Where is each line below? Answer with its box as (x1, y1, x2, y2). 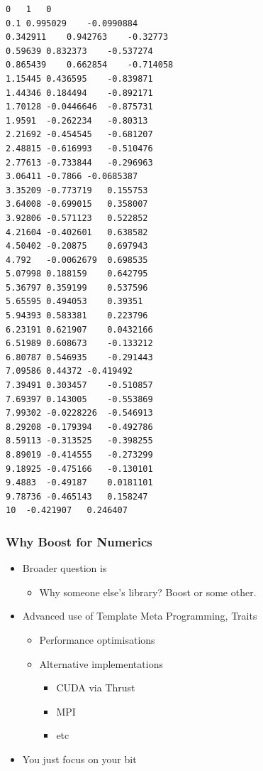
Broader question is (22, 561, 107, 576)
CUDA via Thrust (56, 680, 135, 695)
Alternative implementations (39, 656, 163, 671)
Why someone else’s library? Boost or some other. (39, 584, 257, 599)
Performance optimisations (39, 632, 155, 647)
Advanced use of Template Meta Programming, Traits (22, 608, 257, 623)
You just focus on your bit (22, 751, 137, 766)
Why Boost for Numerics (6, 532, 152, 550)
